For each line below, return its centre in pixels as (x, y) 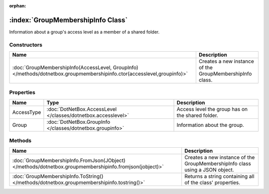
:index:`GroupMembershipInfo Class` (68, 20)
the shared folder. (198, 115)
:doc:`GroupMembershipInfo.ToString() (58, 176)
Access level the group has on (212, 109)
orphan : (18, 6)
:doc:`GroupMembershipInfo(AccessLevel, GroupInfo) (75, 68)
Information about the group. (210, 125)
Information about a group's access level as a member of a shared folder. (84, 32)
